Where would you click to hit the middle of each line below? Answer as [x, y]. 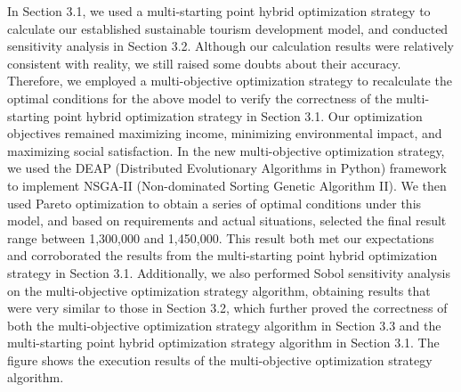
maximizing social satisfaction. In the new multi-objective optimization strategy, [226, 150]
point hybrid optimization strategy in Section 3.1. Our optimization [238, 115]
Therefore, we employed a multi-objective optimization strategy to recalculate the [230, 81]
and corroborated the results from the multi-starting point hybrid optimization [222, 255]
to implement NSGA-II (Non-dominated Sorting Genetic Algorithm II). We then [227, 185]
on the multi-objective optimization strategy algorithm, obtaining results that [219, 290]
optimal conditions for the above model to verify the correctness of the [200, 98]
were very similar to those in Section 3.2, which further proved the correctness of [227, 308]
